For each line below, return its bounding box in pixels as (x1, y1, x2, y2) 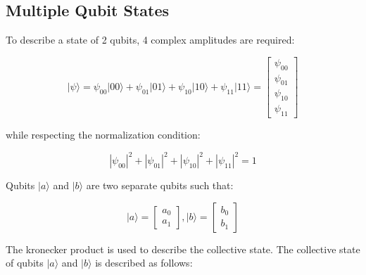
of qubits (6, 255, 44, 270)
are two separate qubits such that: (86, 178, 234, 193)
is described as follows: (95, 255, 193, 270)
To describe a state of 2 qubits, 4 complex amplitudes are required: (6, 32, 295, 47)
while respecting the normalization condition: (6, 127, 201, 142)
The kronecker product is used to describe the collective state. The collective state (6, 241, 360, 256)
